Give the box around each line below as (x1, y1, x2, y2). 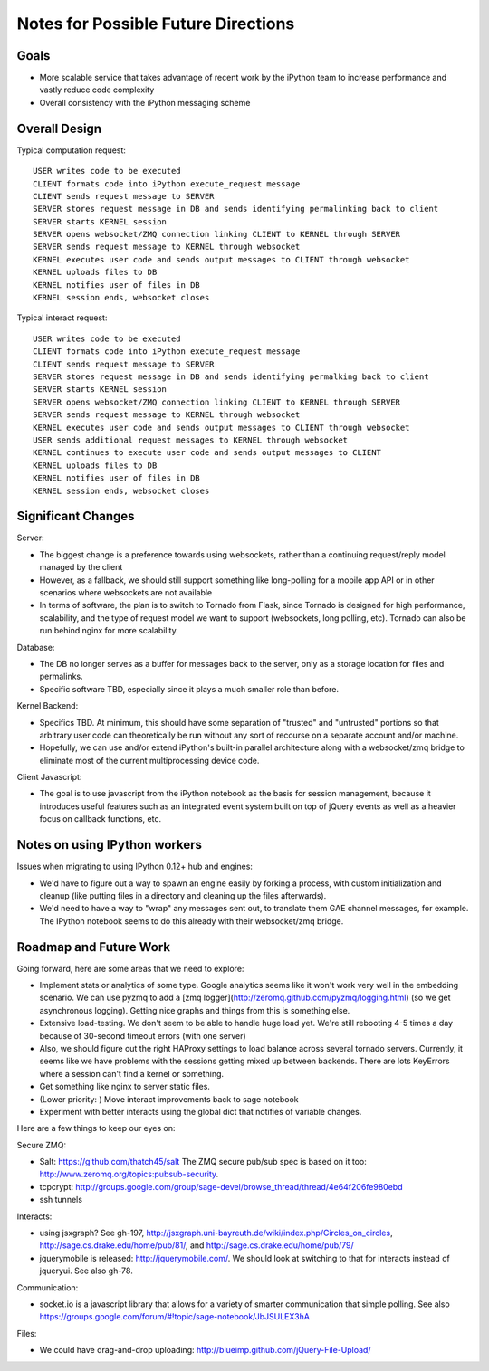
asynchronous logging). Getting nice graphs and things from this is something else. (39, 1004, 350, 1015)
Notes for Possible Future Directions (16, 14, 295, 33)
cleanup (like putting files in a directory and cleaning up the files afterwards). (39, 890, 327, 900)
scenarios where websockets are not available (39, 586, 213, 597)
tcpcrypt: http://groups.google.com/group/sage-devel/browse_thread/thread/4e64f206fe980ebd (39, 1181, 403, 1192)
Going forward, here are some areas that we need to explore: (16, 963, 244, 974)
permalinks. (39, 671, 83, 682)
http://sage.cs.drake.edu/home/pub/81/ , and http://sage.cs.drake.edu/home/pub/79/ (39, 1240, 355, 1251)
